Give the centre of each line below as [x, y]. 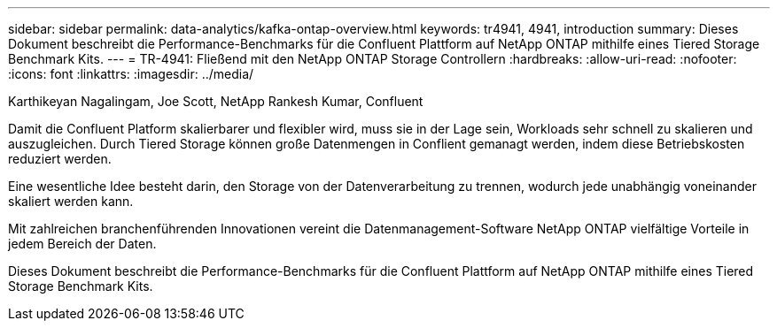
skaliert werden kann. [71, 201]
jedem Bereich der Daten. [82, 244]
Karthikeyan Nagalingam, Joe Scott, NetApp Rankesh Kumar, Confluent [216, 101]
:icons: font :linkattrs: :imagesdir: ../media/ [131, 74]
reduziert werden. [60, 159]
